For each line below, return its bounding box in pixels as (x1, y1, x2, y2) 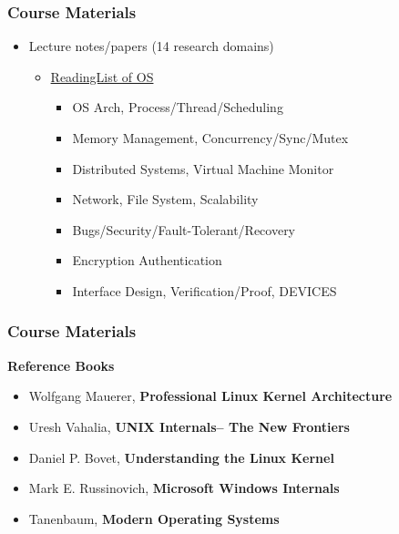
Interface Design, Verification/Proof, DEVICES (72, 281, 337, 300)
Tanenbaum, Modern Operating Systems (28, 508, 280, 528)
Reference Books (7, 355, 115, 375)
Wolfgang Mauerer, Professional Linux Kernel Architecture (28, 386, 393, 406)
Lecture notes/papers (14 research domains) (28, 36, 274, 56)
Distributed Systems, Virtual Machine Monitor (72, 159, 334, 178)
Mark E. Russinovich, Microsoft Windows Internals (28, 478, 340, 498)
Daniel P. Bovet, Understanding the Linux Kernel (28, 447, 334, 467)
